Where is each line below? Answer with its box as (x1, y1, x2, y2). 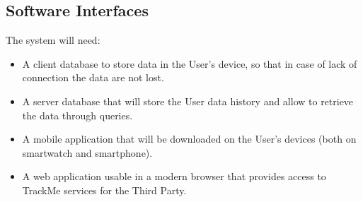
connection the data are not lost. (22, 70, 164, 85)
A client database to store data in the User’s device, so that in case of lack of (22, 56, 357, 71)
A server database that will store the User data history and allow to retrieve (22, 93, 354, 108)
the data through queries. (22, 107, 133, 122)
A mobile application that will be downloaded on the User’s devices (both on (22, 131, 357, 146)
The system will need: (6, 32, 100, 47)
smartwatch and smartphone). (22, 145, 153, 160)
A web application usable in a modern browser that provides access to (22, 169, 326, 184)
